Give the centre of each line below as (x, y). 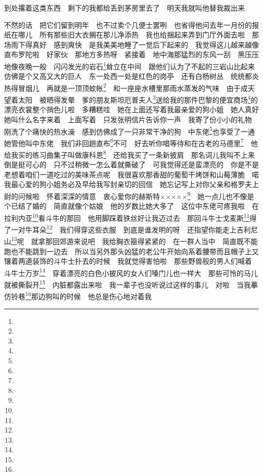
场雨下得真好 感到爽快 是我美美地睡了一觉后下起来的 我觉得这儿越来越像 (131, 44)
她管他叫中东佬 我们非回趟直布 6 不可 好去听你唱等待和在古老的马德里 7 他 (131, 142)
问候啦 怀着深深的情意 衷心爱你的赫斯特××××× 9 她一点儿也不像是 (136, 195)
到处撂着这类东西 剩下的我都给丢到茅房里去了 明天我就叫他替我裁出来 (124, 8)
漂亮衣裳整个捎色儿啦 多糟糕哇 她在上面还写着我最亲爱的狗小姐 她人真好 (131, 109)
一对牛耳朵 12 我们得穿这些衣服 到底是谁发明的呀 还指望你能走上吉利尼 (134, 229)
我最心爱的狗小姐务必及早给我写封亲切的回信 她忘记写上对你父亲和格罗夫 (128, 184)
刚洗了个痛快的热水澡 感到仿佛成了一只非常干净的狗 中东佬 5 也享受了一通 (129, 130)
